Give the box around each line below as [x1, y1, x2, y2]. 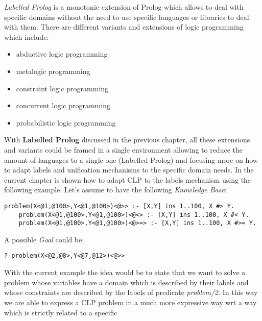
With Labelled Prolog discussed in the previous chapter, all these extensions [4, 134, 250, 145]
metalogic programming [16, 65, 90, 76]
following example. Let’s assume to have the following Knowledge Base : [4, 184, 227, 195]
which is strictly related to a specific [4, 307, 117, 317]
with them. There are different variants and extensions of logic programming [4, 21, 244, 32]
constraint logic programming [16, 83, 109, 93]
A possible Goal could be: [4, 234, 84, 244]
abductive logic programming [16, 48, 108, 59]
